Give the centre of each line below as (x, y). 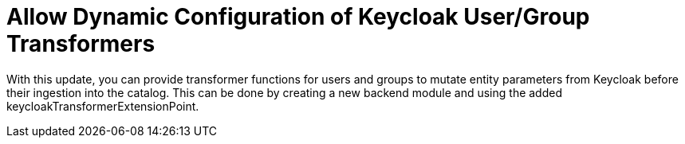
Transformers (81, 44)
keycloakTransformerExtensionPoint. (103, 106)
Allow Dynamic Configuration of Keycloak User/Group (298, 17)
